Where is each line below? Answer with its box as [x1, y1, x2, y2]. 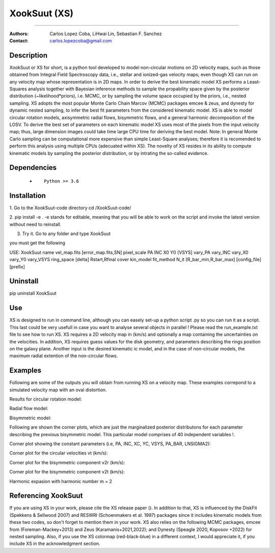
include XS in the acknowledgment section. [9, 541, 100, 547]
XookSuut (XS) [9, 8, 74, 19]
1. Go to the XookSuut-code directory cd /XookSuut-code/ [9, 205, 132, 211]
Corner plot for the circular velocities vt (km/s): [9, 450, 108, 456]
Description [9, 51, 48, 60]
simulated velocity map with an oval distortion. [9, 387, 107, 393]
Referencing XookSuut [9, 491, 83, 500]
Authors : [9, 31, 29, 37]
